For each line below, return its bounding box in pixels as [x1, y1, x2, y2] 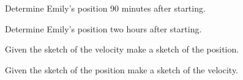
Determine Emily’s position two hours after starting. [5, 22, 202, 35]
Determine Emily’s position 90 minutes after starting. [5, 2, 206, 14]
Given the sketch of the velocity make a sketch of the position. [5, 43, 239, 56]
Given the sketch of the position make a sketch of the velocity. [5, 63, 239, 76]
